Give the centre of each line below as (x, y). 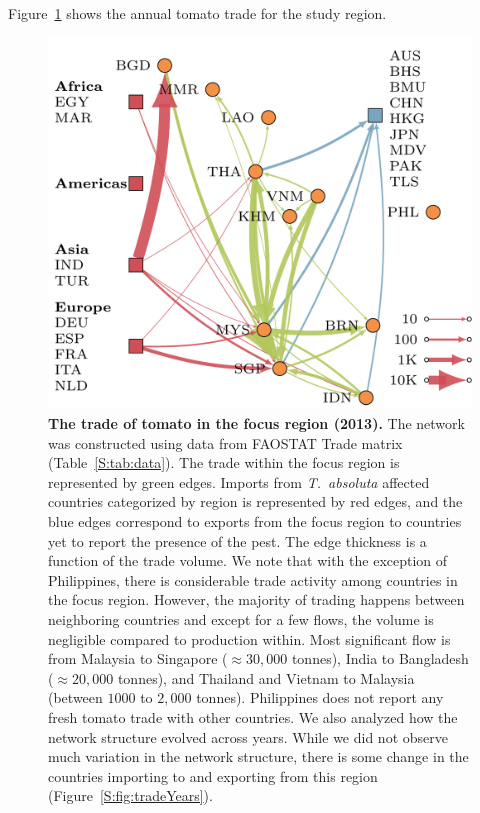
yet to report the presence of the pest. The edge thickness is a (237, 540)
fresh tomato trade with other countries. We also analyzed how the (253, 716)
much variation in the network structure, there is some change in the (258, 756)
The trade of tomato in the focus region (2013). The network (256, 423)
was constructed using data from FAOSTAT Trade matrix (225, 442)
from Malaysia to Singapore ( (138, 658)
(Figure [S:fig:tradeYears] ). (130, 795)
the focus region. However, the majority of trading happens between (256, 599)
